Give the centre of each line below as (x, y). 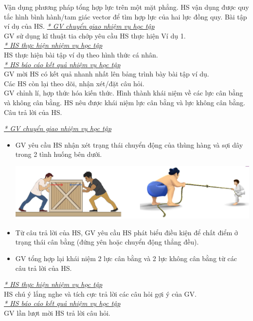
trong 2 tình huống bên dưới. (59, 154)
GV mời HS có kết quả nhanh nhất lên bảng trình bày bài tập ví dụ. (107, 74)
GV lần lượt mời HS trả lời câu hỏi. (57, 312)
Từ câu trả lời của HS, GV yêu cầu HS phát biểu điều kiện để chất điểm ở (126, 232)
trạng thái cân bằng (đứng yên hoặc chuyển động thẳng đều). (107, 242)
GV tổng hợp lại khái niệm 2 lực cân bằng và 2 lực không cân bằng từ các (126, 258)
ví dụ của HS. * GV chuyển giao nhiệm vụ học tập (79, 26)
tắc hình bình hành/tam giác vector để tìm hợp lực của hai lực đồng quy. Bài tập (126, 16)
